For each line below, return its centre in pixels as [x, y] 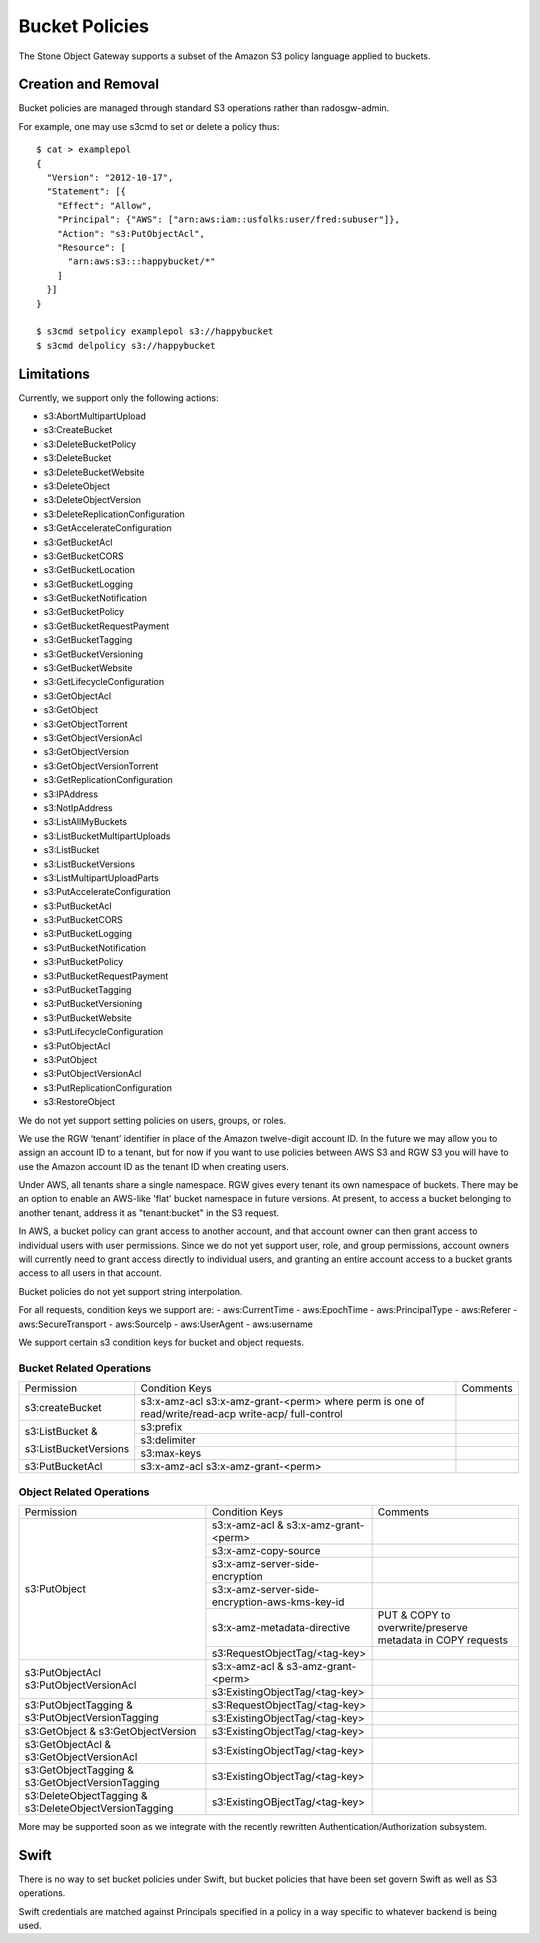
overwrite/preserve [423, 1627]
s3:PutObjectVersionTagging [91, 1718]
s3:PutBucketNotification [95, 947]
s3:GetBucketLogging [88, 584]
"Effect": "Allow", [104, 205]
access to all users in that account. [90, 1273]
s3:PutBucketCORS [83, 920]
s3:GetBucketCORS [83, 556]
